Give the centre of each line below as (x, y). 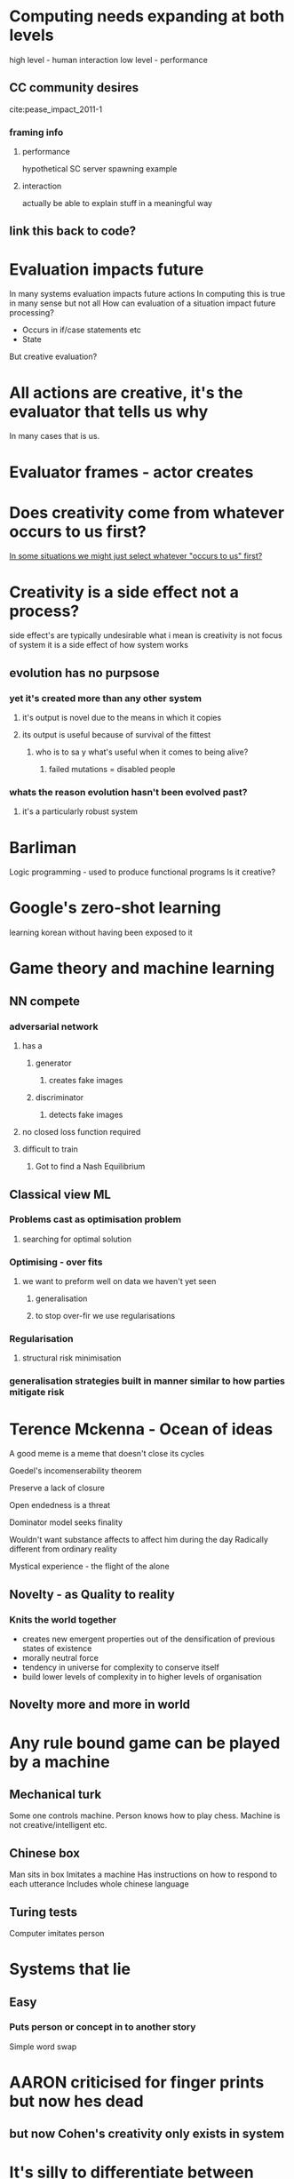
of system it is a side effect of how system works (99, 645)
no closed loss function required (81, 1132)
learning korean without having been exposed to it (101, 933)
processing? (32, 313)
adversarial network (54, 1026)
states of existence (57, 1648)
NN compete (45, 1001)
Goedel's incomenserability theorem (75, 1471)
